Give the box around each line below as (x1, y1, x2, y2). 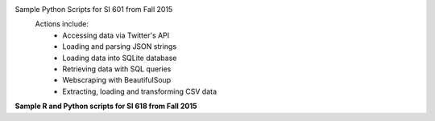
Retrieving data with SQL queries (62, 64, 172, 74)
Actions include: (35, 19, 89, 29)
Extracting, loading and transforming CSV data (62, 87, 217, 96)
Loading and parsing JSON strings (62, 42, 177, 51)
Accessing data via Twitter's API (62, 30, 170, 40)
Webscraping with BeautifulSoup (62, 75, 172, 85)
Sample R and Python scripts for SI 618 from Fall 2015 (14, 101, 197, 111)
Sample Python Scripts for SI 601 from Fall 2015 (14, 5, 173, 14)
